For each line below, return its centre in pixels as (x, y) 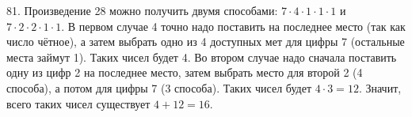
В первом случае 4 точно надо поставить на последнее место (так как (237, 26)
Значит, (383, 87)
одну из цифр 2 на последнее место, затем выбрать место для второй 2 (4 (185, 72)
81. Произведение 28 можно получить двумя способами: (142, 10)
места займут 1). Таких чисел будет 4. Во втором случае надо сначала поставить (202, 57)
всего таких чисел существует (78, 103)
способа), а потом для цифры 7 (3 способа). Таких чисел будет (159, 87)
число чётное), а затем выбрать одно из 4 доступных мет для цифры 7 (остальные (206, 42)
